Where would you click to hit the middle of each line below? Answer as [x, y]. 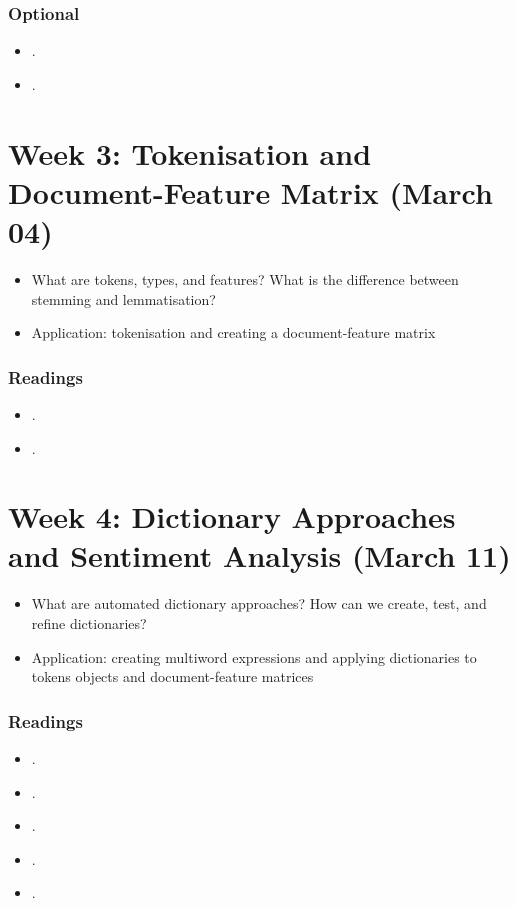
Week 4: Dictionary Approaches [232, 516]
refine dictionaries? [89, 623]
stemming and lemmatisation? [123, 298]
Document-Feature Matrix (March [250, 191]
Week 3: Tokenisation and [190, 152]
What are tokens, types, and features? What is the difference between [245, 278]
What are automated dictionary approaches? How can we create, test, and [259, 603]
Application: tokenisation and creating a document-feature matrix [233, 332]
